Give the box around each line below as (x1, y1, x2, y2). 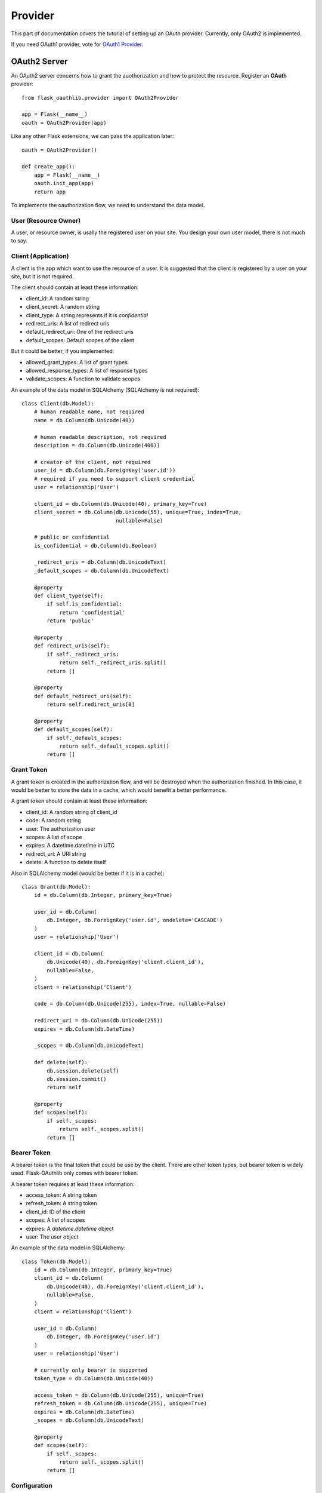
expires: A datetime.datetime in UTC (26, 842, 115, 849)
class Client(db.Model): (21, 400, 94, 407)
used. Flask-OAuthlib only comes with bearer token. (11, 1169, 138, 1176)
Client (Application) (11, 252, 69, 260)
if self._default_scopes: (47, 735, 122, 741)
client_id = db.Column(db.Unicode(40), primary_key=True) (33, 500, 208, 507)
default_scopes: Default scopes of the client (26, 336, 134, 343)
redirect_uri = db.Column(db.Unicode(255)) (33, 1017, 163, 1024)
